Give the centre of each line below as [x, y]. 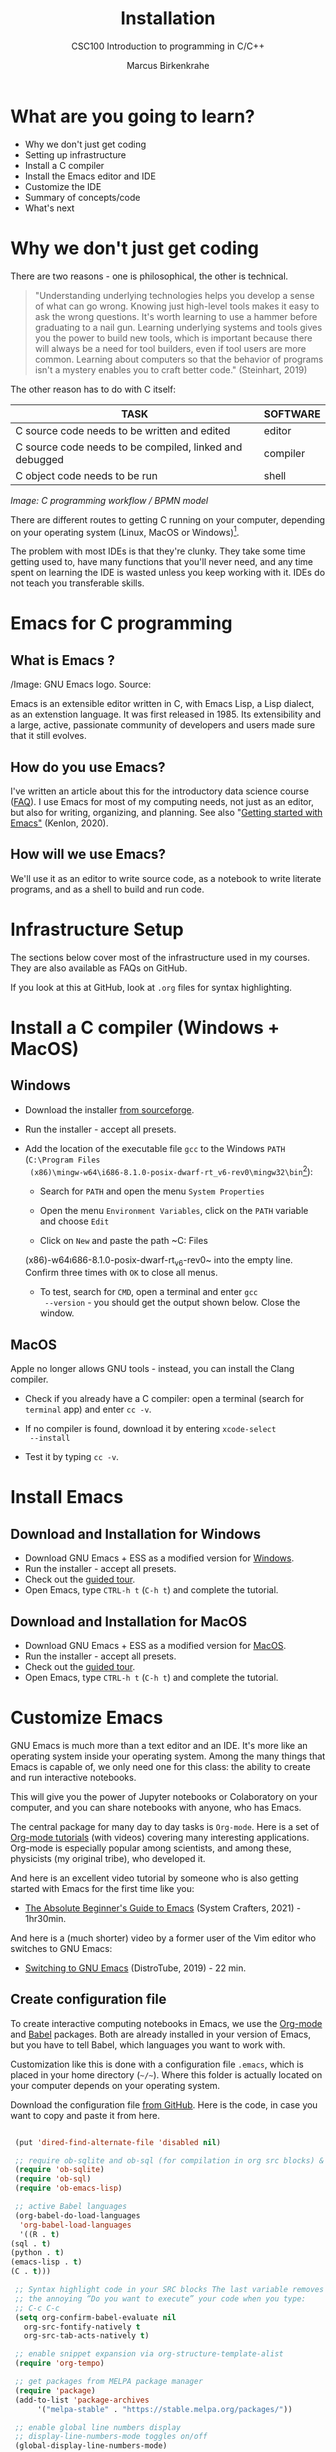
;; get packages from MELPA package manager [108, 2382]
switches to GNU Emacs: [61, 1948]
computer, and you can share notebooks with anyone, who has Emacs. [156, 1807]
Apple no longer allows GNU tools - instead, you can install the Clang [152, 1369]
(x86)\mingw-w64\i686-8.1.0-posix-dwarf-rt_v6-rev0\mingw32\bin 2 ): [171, 1170]
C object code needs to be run [86, 475]
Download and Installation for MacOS [129, 1621]
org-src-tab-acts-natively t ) [86, 2336]
